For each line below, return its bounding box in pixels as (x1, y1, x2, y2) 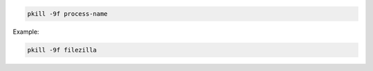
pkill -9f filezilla (27, 45, 97, 54)
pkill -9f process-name (27, 10, 108, 17)
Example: (12, 28, 39, 36)
